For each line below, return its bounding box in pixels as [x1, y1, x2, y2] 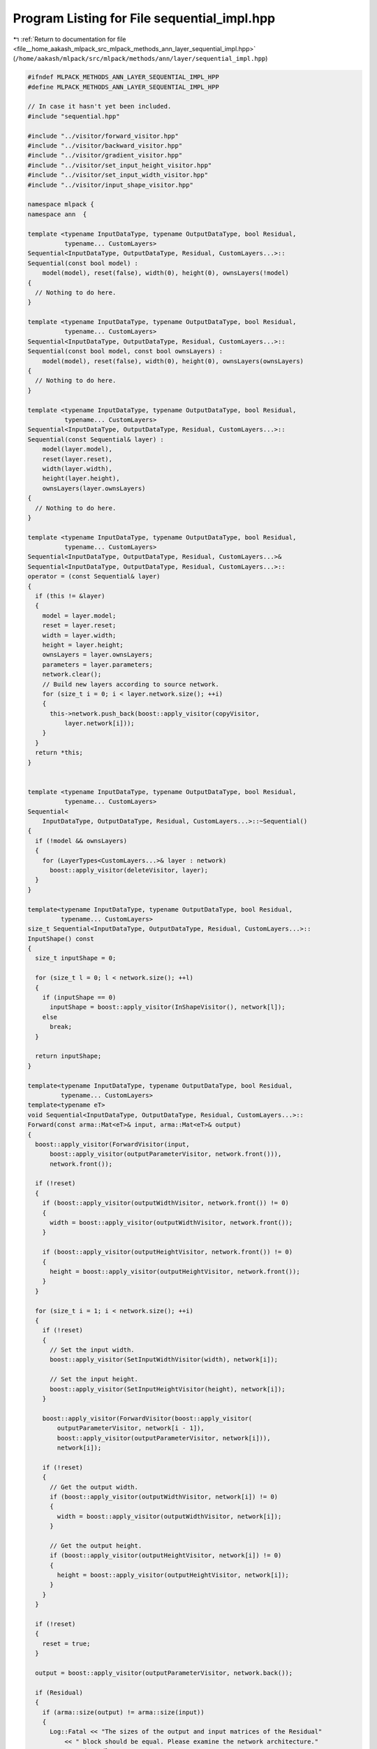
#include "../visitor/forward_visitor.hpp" [27, 132, 179, 140]
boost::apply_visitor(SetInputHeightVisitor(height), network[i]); [50, 1385, 286, 1393]
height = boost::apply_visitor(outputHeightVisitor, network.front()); [50, 1267, 300, 1275]
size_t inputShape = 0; [35, 954, 117, 962]
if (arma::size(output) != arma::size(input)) [42, 1708, 205, 1716]
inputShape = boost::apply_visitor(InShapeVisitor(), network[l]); [50, 1003, 286, 1011]
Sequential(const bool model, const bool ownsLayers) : [27, 347, 223, 355]
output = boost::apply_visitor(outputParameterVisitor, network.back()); [35, 1669, 293, 1677]
